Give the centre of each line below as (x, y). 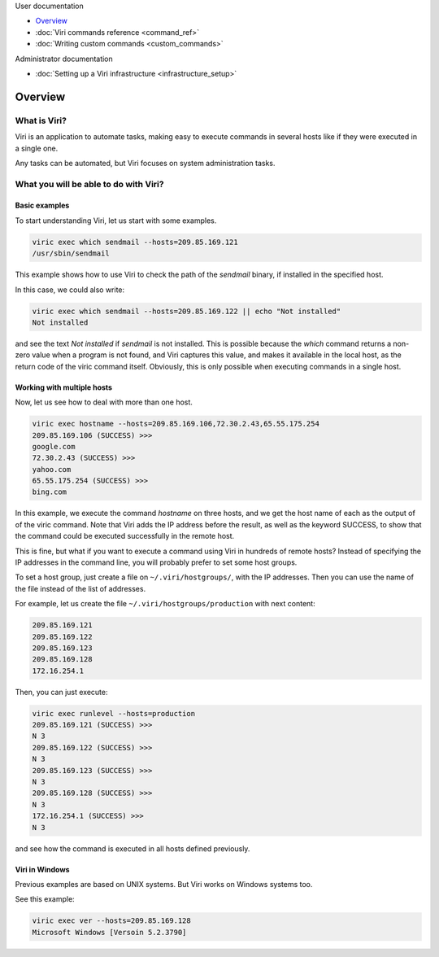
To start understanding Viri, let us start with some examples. (116, 221)
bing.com (50, 492)
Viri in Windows (42, 869)
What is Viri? (41, 120)
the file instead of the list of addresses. (80, 588)
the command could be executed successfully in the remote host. (125, 536)
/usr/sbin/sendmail (71, 253)
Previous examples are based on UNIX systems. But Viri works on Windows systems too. (164, 884)
